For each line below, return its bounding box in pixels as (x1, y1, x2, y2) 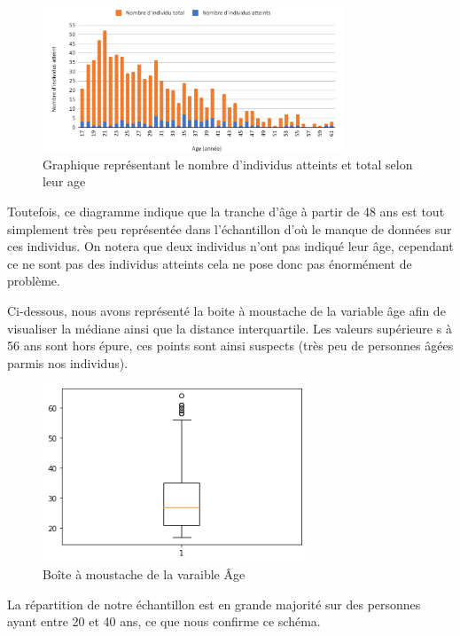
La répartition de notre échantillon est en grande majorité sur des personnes (7, 594, 421, 613)
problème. (7, 271, 60, 290)
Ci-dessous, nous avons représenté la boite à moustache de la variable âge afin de (7, 302, 446, 320)
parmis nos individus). (7, 353, 129, 372)
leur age (43, 172, 86, 191)
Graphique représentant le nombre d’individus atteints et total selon (43, 154, 413, 173)
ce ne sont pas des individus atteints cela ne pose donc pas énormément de (7, 254, 412, 272)
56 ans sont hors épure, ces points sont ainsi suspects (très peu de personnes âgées (7, 336, 454, 355)
